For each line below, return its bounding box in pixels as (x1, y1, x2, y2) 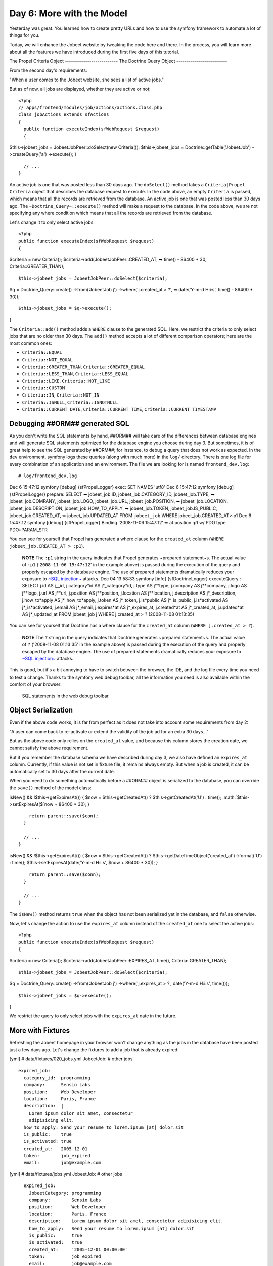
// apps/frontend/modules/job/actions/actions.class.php (18, 105, 163, 111)
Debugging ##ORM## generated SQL (9, 419, 129, 428)
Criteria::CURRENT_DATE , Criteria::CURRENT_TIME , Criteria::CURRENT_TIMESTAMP (22, 406, 217, 412)
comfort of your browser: (9, 681, 62, 687)
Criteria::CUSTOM (22, 385, 65, 391)
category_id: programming (23, 1075, 90, 1081)
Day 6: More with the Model (9, 8, 127, 19)
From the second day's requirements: (9, 67, 87, 73)
